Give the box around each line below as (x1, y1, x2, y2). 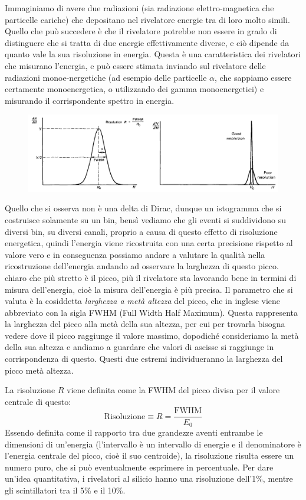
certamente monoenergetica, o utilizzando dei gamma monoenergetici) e (5, 83, 264, 95)
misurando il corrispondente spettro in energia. (5, 94, 175, 106)
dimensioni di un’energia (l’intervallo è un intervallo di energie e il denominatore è (5, 437, 301, 450)
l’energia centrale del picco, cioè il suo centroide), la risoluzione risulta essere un (5, 449, 294, 462)
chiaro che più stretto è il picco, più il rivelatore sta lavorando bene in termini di (5, 271, 297, 283)
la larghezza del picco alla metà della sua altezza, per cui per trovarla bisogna (5, 318, 285, 330)
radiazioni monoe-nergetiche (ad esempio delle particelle (5, 71, 207, 83)
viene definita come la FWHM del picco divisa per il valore (67, 384, 280, 396)
